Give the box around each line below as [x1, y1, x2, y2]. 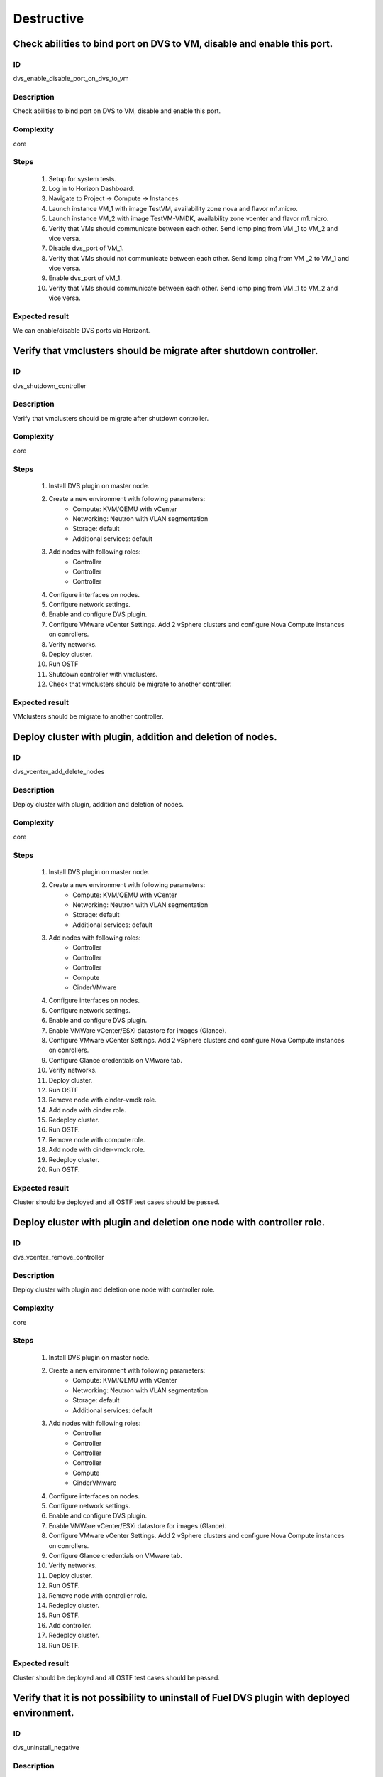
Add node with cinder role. [48, 1105, 127, 1114]
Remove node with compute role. [48, 1135, 145, 1144]
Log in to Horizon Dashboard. [48, 184, 135, 193]
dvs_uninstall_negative [13, 1744, 79, 1752]
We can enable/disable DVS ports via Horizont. [13, 326, 150, 335]
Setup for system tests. [48, 174, 117, 183]
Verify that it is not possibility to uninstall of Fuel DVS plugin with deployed [13, 1692, 350, 1704]
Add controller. [48, 1621, 92, 1629]
